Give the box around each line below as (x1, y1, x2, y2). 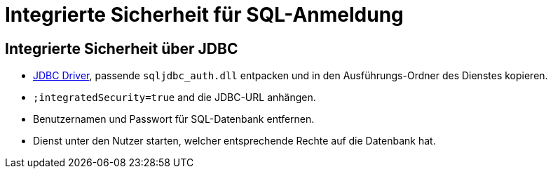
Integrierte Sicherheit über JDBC (5, 39, 238, 58)
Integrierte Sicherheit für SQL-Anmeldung (5, 3, 404, 27)
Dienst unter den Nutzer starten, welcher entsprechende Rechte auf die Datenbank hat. (33, 135, 436, 147)
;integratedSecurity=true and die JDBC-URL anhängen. (33, 91, 316, 104)
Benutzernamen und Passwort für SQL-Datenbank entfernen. (33, 113, 315, 126)
